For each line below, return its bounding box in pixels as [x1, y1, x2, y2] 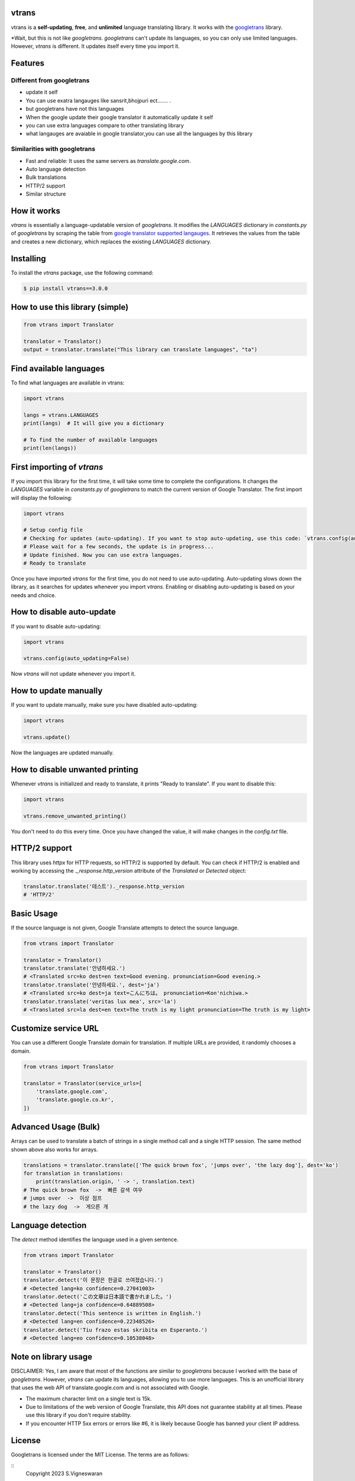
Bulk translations [25, 174, 67, 181]
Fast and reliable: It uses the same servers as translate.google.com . [25, 157, 191, 164]
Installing [11, 254, 47, 264]
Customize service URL [11, 1024, 99, 1034]
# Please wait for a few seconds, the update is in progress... [23, 543, 214, 550]
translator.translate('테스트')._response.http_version [23, 883, 185, 890]
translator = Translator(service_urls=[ [23, 1080, 142, 1086]
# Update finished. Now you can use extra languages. [23, 552, 183, 558]
